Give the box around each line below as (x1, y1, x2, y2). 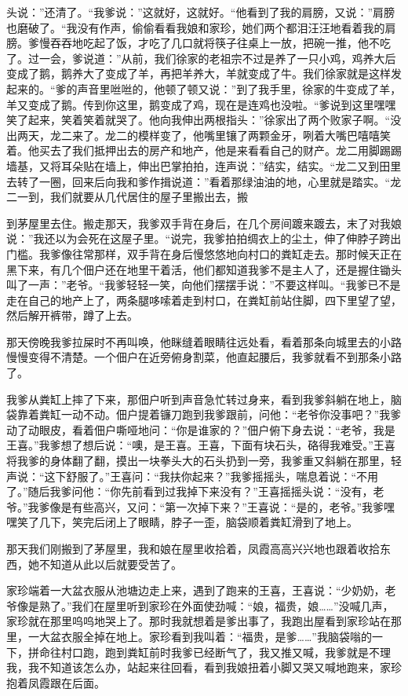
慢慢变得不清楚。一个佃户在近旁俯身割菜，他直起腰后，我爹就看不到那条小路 (6, 349, 402, 365)
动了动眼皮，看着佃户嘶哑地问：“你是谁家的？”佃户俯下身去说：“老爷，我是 (6, 421, 395, 438)
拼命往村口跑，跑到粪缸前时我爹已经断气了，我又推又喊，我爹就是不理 (27, 643, 391, 660)
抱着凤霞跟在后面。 (6, 674, 105, 691)
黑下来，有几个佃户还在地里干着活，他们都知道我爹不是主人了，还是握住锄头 (6, 261, 402, 277)
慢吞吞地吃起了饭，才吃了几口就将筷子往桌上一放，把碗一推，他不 (38, 35, 380, 51)
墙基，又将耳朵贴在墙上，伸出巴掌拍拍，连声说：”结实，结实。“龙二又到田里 (6, 157, 402, 174)
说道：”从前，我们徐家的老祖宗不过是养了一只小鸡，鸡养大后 (82, 49, 396, 66)
